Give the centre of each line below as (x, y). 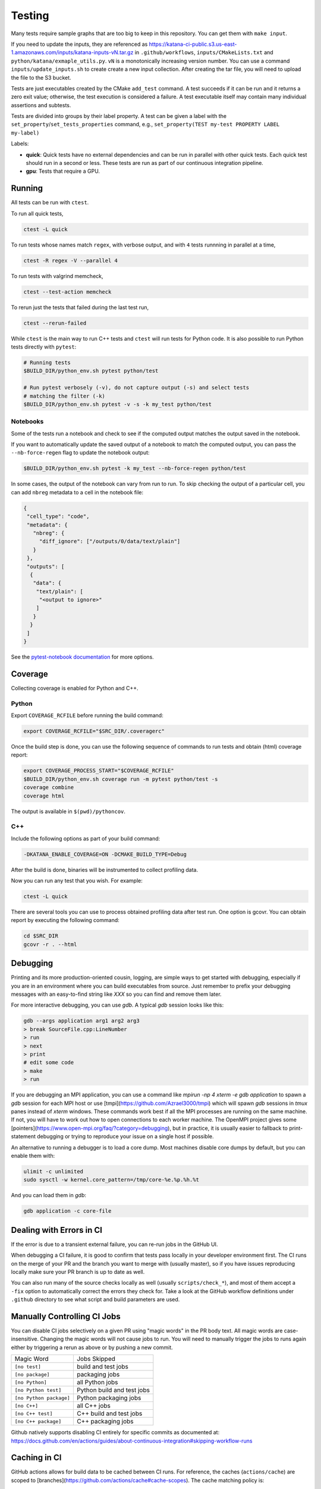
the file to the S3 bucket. (41, 77)
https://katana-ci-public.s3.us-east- (193, 44)
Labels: (20, 144)
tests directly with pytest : (44, 347)
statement (23, 1136)
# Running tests (47, 362)
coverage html (44, 796)
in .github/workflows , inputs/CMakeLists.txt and (204, 52)
